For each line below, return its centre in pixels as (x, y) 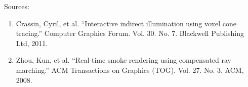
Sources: (17, 6)
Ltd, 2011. (32, 43)
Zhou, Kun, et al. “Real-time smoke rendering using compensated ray (123, 60)
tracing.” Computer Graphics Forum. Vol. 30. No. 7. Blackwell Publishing (130, 33)
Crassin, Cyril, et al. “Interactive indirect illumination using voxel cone (126, 23)
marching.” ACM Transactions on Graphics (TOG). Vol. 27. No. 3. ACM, (130, 70)
